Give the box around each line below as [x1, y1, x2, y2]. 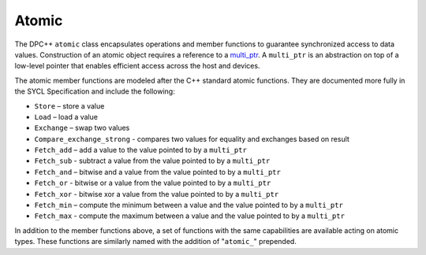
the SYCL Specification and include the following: [14, 87, 175, 96]
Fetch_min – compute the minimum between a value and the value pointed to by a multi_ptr [34, 201, 343, 210]
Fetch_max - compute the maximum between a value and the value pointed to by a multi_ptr [34, 211, 345, 220]
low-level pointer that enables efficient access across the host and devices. [14, 61, 260, 71]
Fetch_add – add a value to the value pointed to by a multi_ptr [34, 146, 248, 155]
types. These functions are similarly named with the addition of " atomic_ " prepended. [14, 237, 297, 246]
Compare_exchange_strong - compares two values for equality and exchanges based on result [34, 134, 350, 143]
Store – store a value [34, 101, 105, 110]
